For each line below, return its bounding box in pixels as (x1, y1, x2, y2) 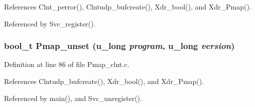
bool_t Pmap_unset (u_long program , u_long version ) (4, 39, 235, 52)
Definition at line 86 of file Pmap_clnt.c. (4, 59, 130, 69)
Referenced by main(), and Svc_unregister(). (4, 92, 142, 103)
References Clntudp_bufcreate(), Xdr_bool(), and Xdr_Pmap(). (4, 76, 204, 86)
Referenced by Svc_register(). (4, 18, 96, 28)
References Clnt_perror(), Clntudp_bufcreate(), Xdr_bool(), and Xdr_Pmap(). (4, 1, 251, 11)
